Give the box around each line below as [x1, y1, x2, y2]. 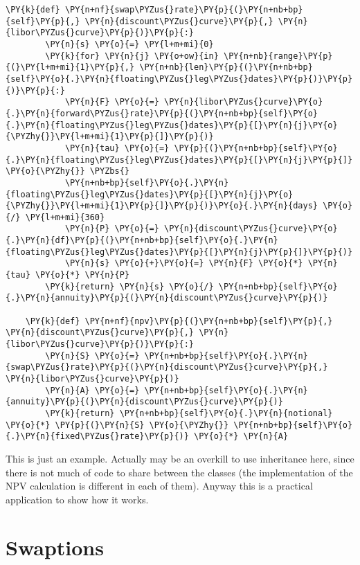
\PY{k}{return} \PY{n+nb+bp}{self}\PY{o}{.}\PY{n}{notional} [45, 408, 333, 418]
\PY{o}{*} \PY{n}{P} [35, 270, 129, 280]
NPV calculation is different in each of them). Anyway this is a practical [6, 478, 313, 493]
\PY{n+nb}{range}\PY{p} [223, 51, 333, 61]
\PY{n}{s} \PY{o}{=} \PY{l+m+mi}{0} [45, 39, 214, 49]
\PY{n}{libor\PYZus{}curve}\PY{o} [164, 97, 323, 107]
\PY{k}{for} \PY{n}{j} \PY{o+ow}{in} [45, 51, 219, 61]
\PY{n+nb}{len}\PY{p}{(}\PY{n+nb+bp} [139, 62, 313, 73]
